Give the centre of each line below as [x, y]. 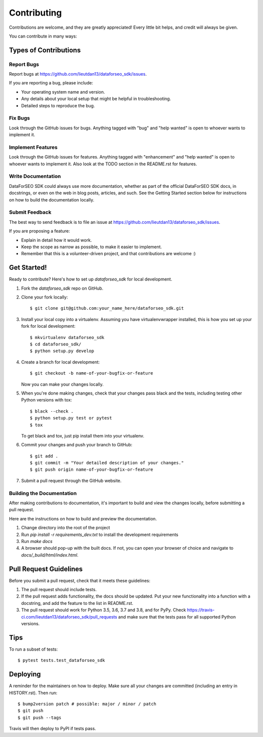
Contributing [35, 13]
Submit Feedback [30, 212]
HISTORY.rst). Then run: [33, 693]
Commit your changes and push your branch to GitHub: [77, 445]
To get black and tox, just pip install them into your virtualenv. [83, 436]
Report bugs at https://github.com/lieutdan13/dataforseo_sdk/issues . [78, 74]
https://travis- [201, 610]
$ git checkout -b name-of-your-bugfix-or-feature [92, 373]
